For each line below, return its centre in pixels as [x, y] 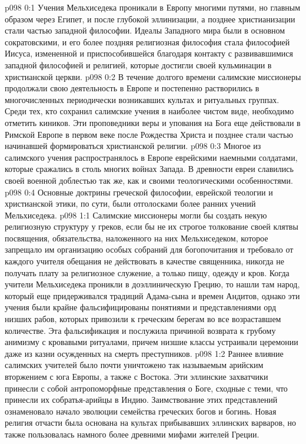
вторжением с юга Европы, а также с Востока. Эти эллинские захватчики [137, 376]
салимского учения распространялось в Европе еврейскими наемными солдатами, [151, 157]
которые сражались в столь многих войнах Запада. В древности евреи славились [149, 169]
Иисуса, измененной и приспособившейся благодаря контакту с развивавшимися [149, 53]
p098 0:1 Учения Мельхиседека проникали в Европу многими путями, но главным [153, 7]
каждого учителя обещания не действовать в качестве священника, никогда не [144, 261]
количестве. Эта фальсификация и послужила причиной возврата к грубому [140, 330]
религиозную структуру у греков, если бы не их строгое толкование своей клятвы [152, 226]
